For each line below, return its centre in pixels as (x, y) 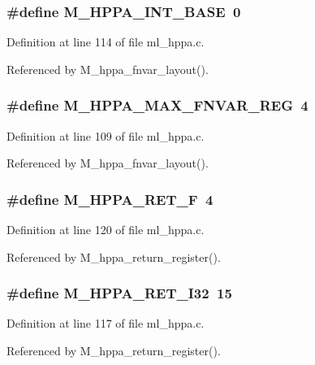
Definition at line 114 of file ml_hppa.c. (106, 42)
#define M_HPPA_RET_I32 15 (119, 293)
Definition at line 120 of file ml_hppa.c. (106, 230)
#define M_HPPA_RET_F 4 (110, 199)
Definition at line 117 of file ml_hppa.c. (106, 323)
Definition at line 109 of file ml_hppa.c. (106, 135)
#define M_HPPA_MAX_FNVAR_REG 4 (157, 105)
